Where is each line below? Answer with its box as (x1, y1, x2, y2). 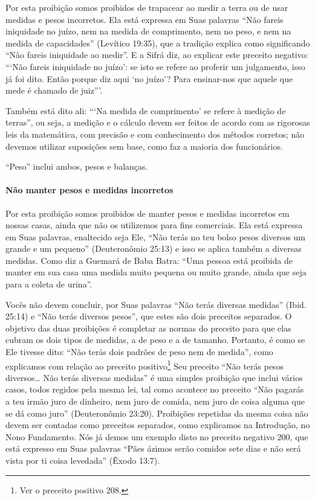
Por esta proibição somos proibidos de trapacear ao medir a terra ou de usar (5, 1, 288, 13)
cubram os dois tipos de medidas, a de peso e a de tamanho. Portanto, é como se (5, 333, 305, 346)
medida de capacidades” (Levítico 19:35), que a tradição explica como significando (5, 36, 310, 49)
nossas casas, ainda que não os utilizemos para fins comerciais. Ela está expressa (5, 219, 303, 231)
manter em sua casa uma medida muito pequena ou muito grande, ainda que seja (5, 266, 307, 278)
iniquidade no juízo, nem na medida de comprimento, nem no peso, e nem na (5, 25, 291, 37)
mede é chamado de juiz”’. (5, 84, 103, 97)
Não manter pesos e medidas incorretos (5, 184, 174, 196)
